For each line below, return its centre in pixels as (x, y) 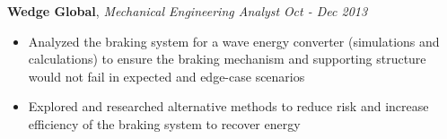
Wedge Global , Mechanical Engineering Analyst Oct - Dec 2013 (188, 11)
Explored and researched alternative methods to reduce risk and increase (228, 106)
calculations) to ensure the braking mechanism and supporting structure (227, 59)
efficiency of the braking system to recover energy (164, 123)
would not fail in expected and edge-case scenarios (167, 76)
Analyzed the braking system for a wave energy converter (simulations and (234, 41)
